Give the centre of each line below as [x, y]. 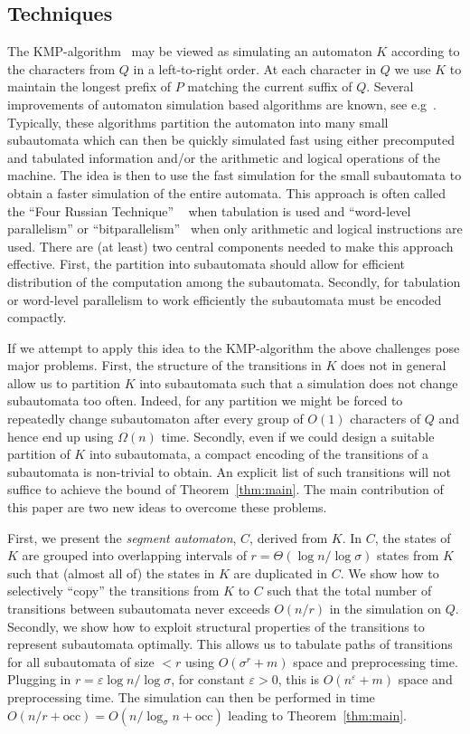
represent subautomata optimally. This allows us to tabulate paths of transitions [230, 644]
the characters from [61, 68]
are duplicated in [281, 572]
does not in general [393, 365]
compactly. [37, 317]
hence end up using [61, 436]
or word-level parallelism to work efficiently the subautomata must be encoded [225, 299]
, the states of [413, 537]
